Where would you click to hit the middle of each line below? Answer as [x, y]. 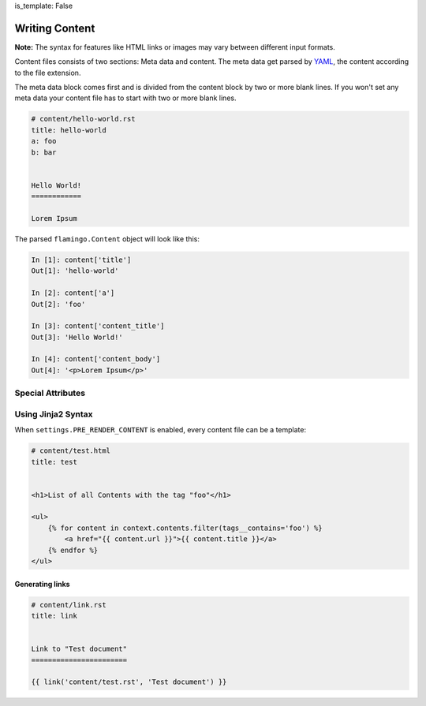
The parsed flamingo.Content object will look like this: [107, 239]
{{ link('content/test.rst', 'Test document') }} [129, 682]
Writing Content [55, 28]
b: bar [44, 152]
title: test [54, 462]
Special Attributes [50, 393]
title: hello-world [69, 130]
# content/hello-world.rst [83, 119]
